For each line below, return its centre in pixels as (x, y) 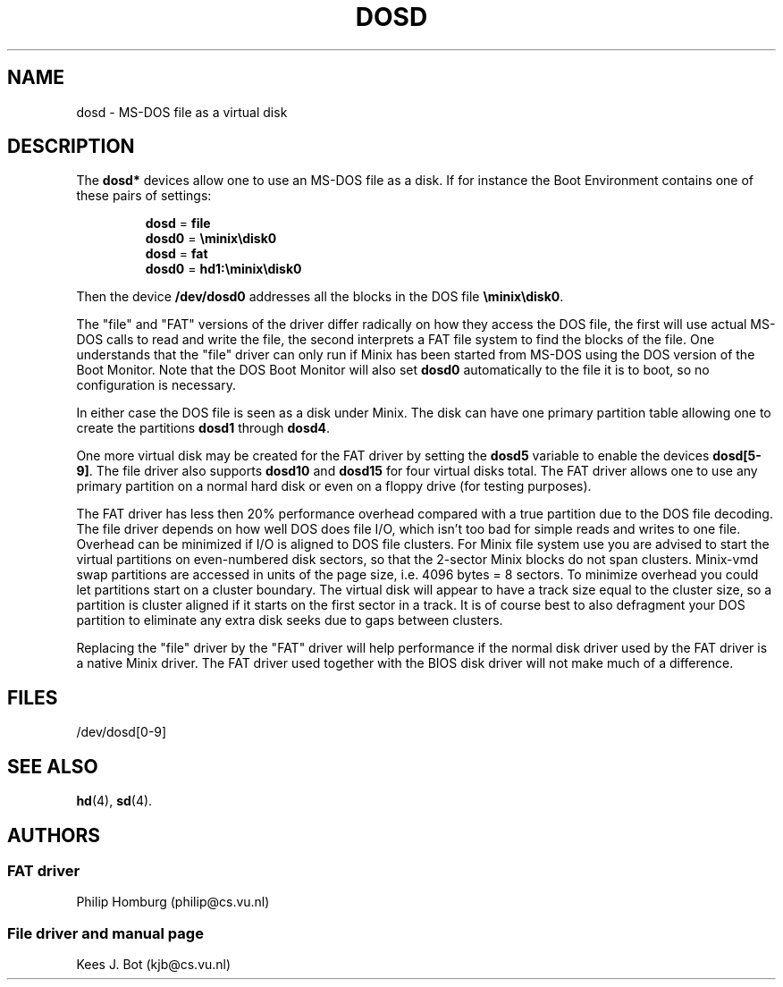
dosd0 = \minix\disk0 (211, 239)
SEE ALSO (53, 766)
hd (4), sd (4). (114, 801)
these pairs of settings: (144, 196)
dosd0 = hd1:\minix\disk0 (223, 269)
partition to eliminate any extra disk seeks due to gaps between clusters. (290, 620)
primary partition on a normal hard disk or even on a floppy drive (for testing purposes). (334, 486)
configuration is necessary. (156, 385)
